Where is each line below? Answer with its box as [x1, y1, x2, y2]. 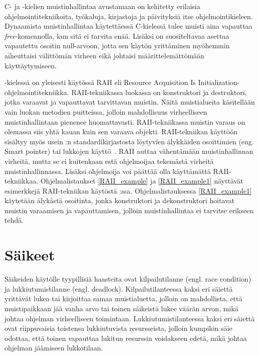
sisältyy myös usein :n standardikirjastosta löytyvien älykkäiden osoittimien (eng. [5, 136, 254, 146]
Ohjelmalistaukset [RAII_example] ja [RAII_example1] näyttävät [40, 175, 243, 186]
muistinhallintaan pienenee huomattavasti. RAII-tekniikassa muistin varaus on [5, 116, 245, 127]
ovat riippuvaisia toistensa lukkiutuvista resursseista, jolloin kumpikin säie [5, 323, 232, 333]
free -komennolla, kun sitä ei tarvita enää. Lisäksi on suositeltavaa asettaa [5, 30, 229, 41]
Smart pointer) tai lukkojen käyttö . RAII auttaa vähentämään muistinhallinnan [5, 146, 253, 156]
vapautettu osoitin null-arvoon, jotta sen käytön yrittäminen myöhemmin [5, 40, 230, 51]
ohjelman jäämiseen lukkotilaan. [5, 342, 103, 353]
